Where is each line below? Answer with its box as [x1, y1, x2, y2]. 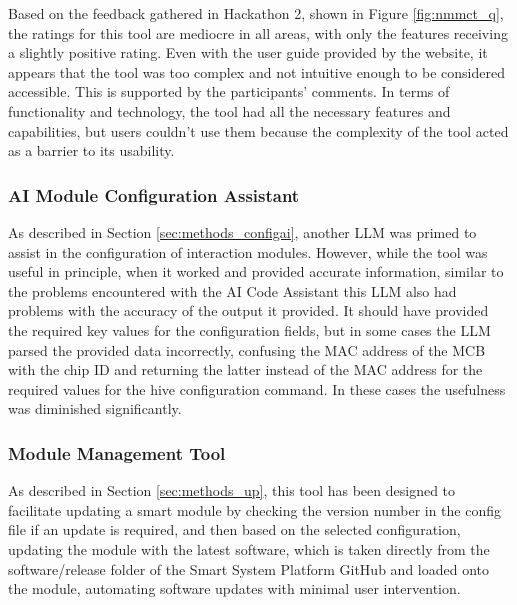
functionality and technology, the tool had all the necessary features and [8, 100, 451, 121]
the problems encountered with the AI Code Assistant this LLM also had [8, 280, 457, 301]
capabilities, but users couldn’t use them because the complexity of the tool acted [8, 120, 509, 141]
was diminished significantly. [8, 398, 182, 419]
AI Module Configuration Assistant [8, 182, 300, 207]
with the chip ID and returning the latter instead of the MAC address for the [8, 359, 483, 380]
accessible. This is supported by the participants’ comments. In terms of [8, 81, 450, 102]
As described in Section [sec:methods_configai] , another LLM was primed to [8, 221, 477, 242]
